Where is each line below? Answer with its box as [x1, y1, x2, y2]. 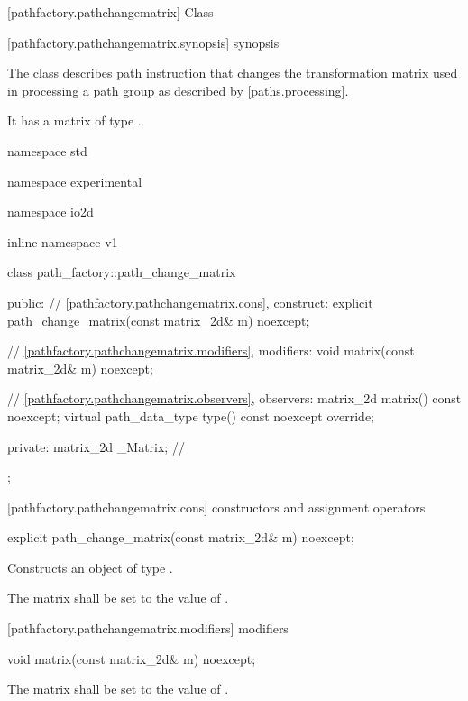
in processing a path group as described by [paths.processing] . [7, 80, 349, 99]
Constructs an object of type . [7, 558, 173, 576]
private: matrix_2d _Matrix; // [7, 437, 185, 456]
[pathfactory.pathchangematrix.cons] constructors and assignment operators [7, 497, 426, 516]
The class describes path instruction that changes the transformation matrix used [7, 63, 458, 82]
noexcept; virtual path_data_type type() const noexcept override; [7, 406, 375, 425]
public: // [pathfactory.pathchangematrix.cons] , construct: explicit [7, 292, 373, 311]
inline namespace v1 [7, 232, 118, 251]
